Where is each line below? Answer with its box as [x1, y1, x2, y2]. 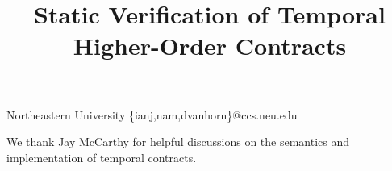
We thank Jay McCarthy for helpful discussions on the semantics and [6, 133, 350, 150]
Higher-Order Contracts [73, 29, 347, 62]
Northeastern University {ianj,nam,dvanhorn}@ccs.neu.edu [6, 106, 298, 123]
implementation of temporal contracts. [6, 148, 197, 165]
